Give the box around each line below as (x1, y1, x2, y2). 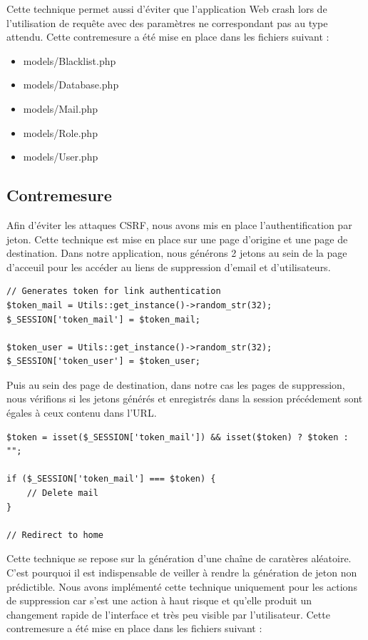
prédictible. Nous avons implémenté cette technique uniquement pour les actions (6, 579, 357, 594)
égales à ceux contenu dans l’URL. (6, 405, 157, 420)
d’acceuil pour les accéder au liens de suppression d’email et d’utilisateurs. (6, 259, 331, 274)
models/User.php (23, 149, 98, 164)
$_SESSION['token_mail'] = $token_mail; (6, 314, 201, 325)
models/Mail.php (23, 101, 98, 116)
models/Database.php (23, 77, 119, 92)
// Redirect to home (6, 529, 104, 540)
